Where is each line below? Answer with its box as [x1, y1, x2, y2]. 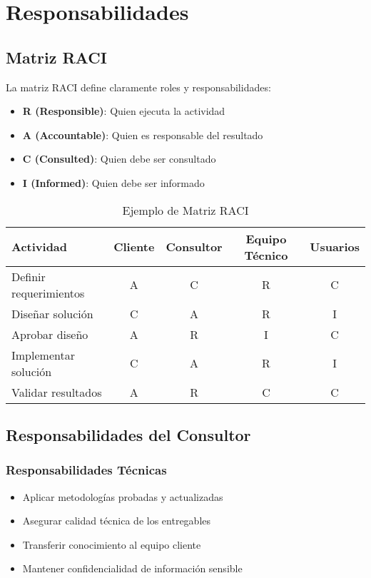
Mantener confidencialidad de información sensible [22, 561, 243, 576]
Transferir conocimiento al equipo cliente [22, 537, 201, 552]
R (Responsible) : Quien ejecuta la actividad [22, 103, 225, 118]
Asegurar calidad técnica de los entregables [22, 513, 211, 528]
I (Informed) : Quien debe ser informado [22, 175, 205, 190]
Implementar [11, 346, 75, 363]
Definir [11, 268, 46, 285]
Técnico [244, 246, 288, 263]
